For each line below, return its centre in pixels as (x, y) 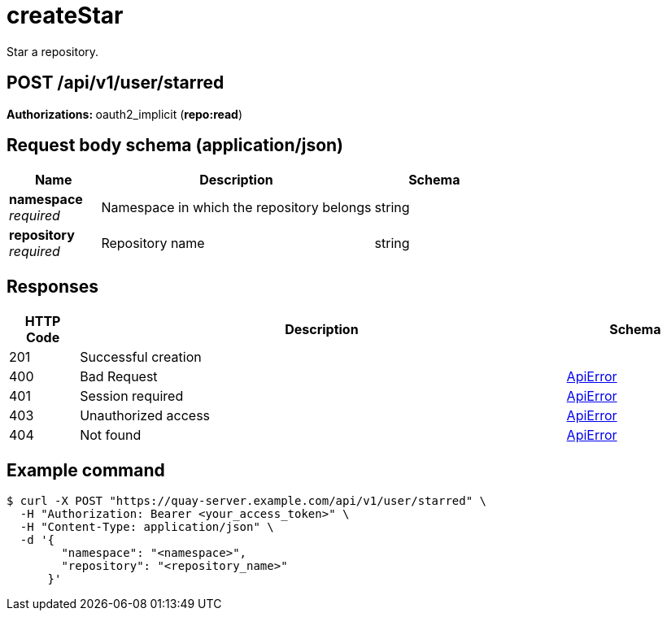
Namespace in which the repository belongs (236, 208)
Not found (111, 435)
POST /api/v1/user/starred (116, 83)
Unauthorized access (145, 416)
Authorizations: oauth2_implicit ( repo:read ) (125, 114)
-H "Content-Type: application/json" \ (147, 527)
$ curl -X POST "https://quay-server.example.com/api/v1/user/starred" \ (247, 501)
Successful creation (141, 357)
